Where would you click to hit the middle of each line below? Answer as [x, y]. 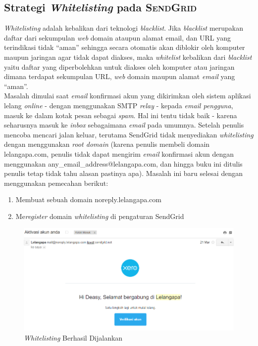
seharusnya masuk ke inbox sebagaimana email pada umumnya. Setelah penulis [124, 125]
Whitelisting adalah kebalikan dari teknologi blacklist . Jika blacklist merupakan [124, 28]
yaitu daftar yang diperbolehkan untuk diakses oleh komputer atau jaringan [119, 66]
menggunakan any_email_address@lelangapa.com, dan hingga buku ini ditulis [123, 163]
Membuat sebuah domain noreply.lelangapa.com [88, 199]
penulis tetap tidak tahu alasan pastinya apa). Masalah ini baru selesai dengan [123, 173]
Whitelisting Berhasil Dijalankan [73, 337]
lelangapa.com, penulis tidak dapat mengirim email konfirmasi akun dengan [119, 153]
